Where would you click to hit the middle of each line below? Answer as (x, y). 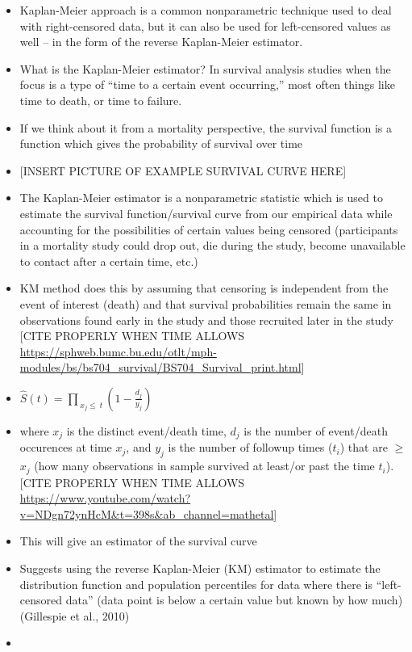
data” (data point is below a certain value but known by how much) (234, 600)
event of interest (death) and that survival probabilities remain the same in (206, 303)
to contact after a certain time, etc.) (109, 261)
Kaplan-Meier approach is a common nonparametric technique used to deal (206, 10)
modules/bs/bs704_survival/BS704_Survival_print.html (160, 367)
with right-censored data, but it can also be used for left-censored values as (205, 25)
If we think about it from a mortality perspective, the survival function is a (206, 127)
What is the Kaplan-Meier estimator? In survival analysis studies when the (205, 68)
